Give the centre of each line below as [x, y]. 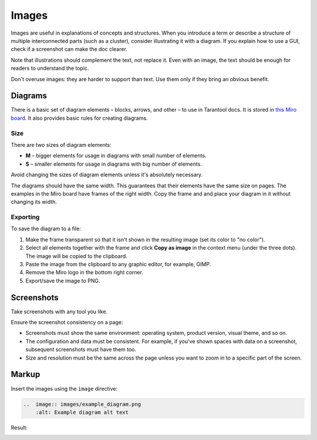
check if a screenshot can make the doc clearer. [69, 49]
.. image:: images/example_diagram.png [82, 404]
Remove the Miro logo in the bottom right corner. [85, 273]
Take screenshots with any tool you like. [59, 311]
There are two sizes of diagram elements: [61, 145]
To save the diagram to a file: [46, 229]
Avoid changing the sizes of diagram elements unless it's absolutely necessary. [107, 175]
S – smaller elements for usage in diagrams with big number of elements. [114, 164]
